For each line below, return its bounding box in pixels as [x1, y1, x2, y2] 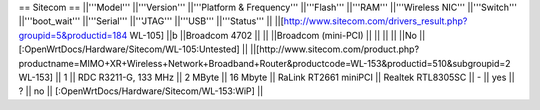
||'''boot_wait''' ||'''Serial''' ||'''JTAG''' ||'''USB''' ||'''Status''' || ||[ [18, 15, 285, 27]
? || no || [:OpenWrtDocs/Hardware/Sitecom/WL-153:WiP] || [18, 85, 264, 97]
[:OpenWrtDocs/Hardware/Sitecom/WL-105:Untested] [18, 43, 240, 55]
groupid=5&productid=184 [18, 29, 128, 41]
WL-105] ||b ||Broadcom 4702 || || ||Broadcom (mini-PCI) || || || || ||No [129, 29, 417, 41]
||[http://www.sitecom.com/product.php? [250, 43, 420, 55]
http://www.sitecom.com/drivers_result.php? [283, 15, 468, 27]
